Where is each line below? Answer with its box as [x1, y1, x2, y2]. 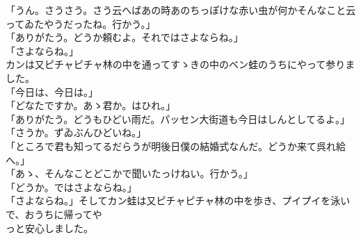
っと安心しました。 [6, 220, 93, 235]
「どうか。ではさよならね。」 [6, 179, 137, 194]
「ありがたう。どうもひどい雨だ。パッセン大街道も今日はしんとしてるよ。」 [6, 111, 350, 126]
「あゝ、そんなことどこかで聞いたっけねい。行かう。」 [6, 166, 253, 181]
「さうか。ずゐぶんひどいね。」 [6, 125, 147, 140]
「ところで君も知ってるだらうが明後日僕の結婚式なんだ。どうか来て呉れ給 [6, 138, 346, 153]
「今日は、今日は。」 [6, 84, 98, 99]
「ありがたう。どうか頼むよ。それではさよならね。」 [6, 30, 243, 44]
